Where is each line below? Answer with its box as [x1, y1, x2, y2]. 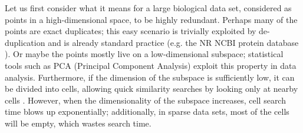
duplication [5, 36, 45, 48]
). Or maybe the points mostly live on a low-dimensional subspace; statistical [5, 48, 284, 60]
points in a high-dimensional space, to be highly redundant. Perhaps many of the [5, 13, 298, 25]
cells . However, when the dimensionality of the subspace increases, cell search [5, 94, 286, 106]
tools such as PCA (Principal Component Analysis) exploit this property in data [5, 59, 297, 71]
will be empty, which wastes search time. [5, 117, 151, 129]
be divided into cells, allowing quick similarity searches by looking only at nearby [5, 82, 298, 95]
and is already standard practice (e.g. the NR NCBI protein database [48, 36, 299, 48]
